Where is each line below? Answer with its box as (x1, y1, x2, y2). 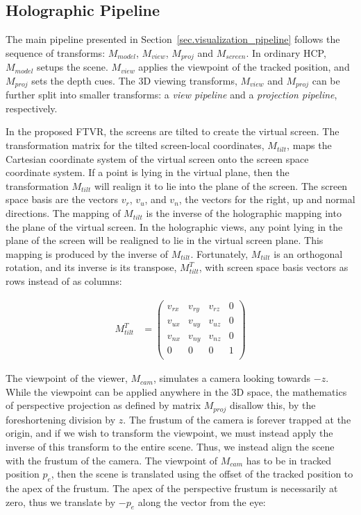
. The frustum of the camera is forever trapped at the (123, 412, 351, 426)
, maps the (287, 138, 332, 152)
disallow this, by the (229, 398, 316, 412)
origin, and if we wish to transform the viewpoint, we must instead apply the (6, 426, 333, 440)
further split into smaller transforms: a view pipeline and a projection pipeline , (6, 87, 337, 102)
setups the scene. (37, 60, 108, 74)
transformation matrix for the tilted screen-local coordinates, (6, 138, 265, 152)
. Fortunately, (190, 246, 249, 261)
